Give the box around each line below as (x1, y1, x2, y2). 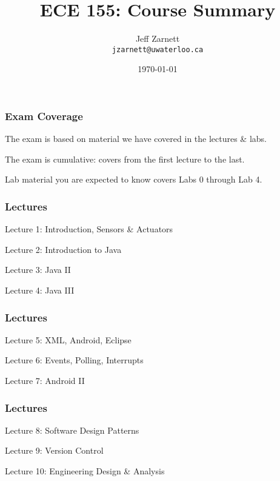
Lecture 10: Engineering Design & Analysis (5, 465, 165, 477)
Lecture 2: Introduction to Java (5, 243, 122, 255)
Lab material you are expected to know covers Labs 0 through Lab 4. (5, 173, 262, 186)
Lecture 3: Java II (5, 263, 71, 276)
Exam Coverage (5, 108, 83, 123)
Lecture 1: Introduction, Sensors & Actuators (5, 223, 173, 235)
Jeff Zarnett (135, 32, 180, 45)
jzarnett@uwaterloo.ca (112, 45, 204, 54)
